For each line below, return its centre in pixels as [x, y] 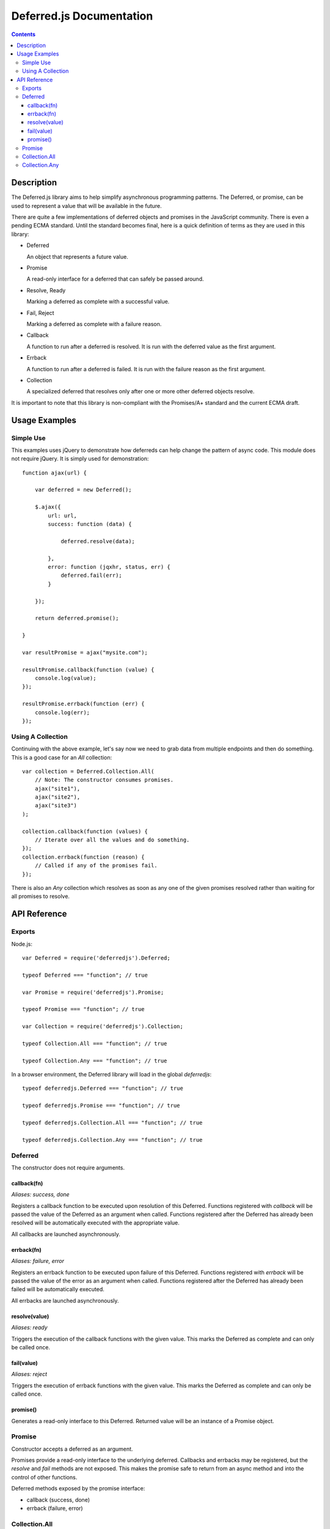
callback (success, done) [58, 1500]
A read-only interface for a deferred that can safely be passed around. [115, 279]
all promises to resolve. [41, 897]
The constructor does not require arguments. [68, 1168]
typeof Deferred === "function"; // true [85, 975]
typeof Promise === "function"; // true [83, 1009]
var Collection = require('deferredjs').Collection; [103, 1027]
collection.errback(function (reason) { [83, 857]
